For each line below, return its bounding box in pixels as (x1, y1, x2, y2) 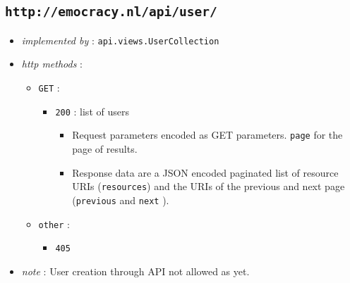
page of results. (72, 141, 138, 156)
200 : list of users (55, 103, 129, 118)
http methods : (21, 56, 83, 71)
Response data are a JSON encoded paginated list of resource (72, 165, 339, 180)
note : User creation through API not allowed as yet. (21, 263, 250, 278)
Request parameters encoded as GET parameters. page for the (72, 127, 343, 142)
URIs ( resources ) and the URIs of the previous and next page (72, 179, 345, 194)
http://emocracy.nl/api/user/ (5, 4, 217, 20)
